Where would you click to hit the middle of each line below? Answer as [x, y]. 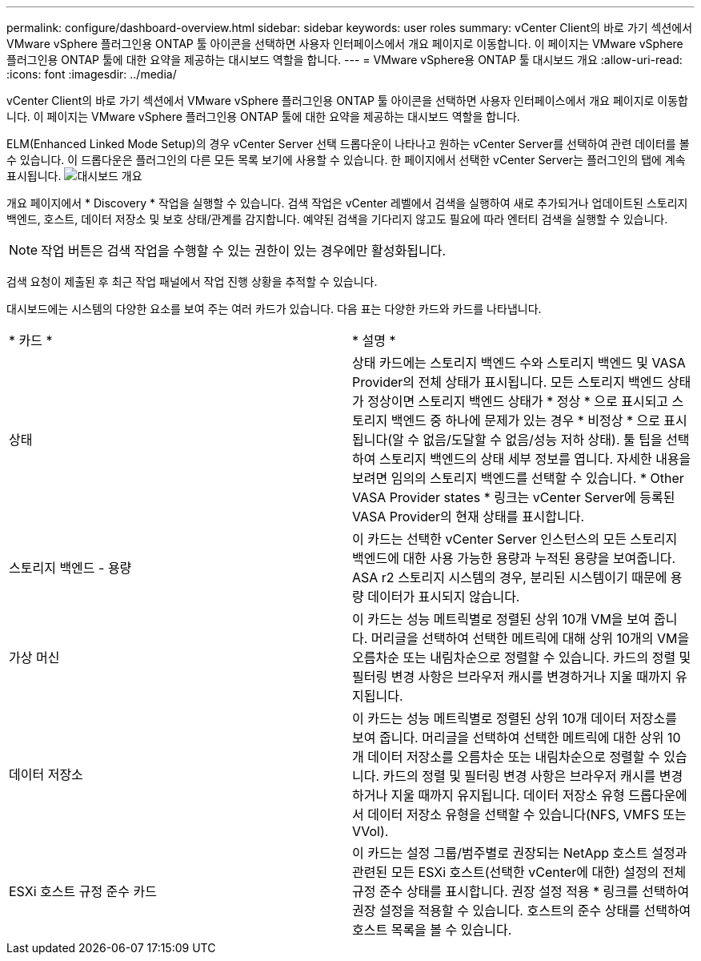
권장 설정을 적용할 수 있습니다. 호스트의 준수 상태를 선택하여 [522, 911]
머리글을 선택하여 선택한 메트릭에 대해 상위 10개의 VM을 [530, 638]
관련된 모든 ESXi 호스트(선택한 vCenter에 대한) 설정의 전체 [519, 872]
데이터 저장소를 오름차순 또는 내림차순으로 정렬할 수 [514, 757]
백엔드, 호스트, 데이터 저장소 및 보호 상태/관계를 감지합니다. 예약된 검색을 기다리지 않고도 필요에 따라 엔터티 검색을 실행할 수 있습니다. [337, 219]
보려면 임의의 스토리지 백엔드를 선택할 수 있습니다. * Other [518, 478]
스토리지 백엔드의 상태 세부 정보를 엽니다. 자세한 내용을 [535, 459]
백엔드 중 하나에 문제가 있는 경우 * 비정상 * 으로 [525, 420]
